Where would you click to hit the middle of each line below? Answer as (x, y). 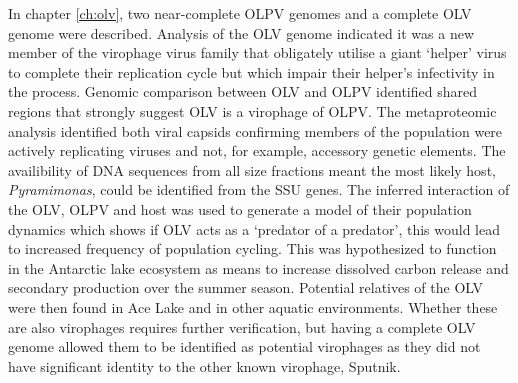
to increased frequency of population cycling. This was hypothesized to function (252, 248)
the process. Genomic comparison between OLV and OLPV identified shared (242, 91)
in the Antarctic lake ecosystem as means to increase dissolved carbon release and (258, 267)
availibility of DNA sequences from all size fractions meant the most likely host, (252, 169)
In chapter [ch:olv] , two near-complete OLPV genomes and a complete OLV (240, 13)
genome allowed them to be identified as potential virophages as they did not (244, 346)
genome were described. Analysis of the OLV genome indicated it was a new (241, 32)
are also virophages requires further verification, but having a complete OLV (242, 326)
